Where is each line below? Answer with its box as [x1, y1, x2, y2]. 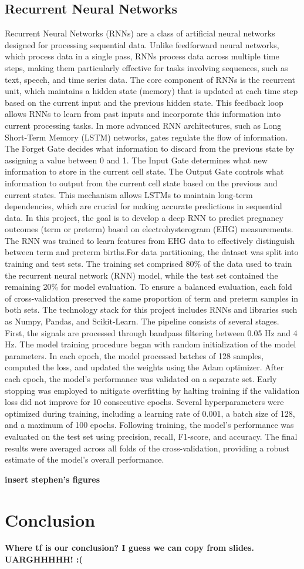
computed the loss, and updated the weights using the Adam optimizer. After [5, 361, 284, 373]
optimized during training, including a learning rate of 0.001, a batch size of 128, [5, 407, 295, 419]
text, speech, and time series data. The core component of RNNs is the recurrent [5, 73, 295, 85]
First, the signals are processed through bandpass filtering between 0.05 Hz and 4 [5, 326, 298, 339]
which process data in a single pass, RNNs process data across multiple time [5, 50, 279, 62]
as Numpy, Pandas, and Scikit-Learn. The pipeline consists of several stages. [5, 315, 279, 327]
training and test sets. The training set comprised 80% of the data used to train [5, 257, 292, 270]
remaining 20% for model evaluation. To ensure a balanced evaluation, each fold [5, 280, 292, 293]
